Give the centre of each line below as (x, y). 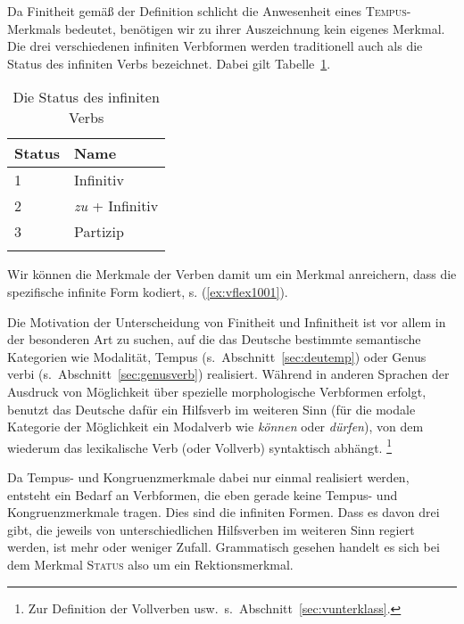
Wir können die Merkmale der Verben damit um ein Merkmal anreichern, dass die (232, 274)
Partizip (99, 232)
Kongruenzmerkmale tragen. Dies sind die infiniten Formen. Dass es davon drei (224, 512)
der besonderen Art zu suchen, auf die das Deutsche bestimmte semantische (214, 339)
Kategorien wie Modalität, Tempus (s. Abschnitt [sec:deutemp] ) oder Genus (217, 356)
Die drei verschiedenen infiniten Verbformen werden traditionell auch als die (215, 46)
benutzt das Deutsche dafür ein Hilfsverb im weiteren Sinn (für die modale (211, 409)
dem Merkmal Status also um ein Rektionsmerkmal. (150, 564)
